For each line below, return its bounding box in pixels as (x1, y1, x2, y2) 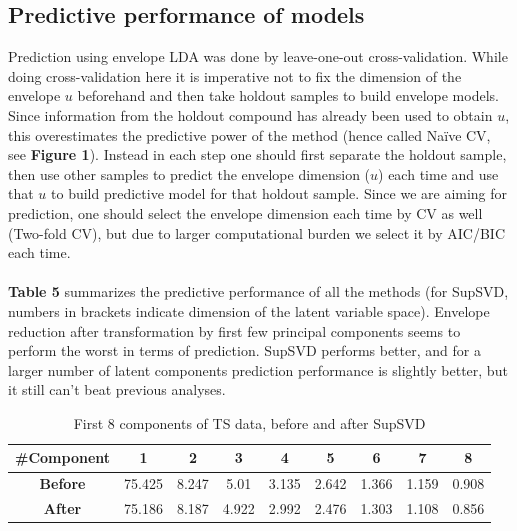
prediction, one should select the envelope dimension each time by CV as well (8, 202, 483, 223)
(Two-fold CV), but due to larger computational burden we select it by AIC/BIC (8, 222, 505, 243)
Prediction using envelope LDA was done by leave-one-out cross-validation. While (8, 46, 508, 67)
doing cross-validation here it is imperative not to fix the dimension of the (8, 65, 462, 86)
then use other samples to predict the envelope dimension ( (8, 163, 371, 184)
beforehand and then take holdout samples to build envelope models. (77, 85, 499, 106)
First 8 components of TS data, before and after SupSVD (73, 412, 426, 433)
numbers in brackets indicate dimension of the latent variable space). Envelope (8, 300, 490, 321)
